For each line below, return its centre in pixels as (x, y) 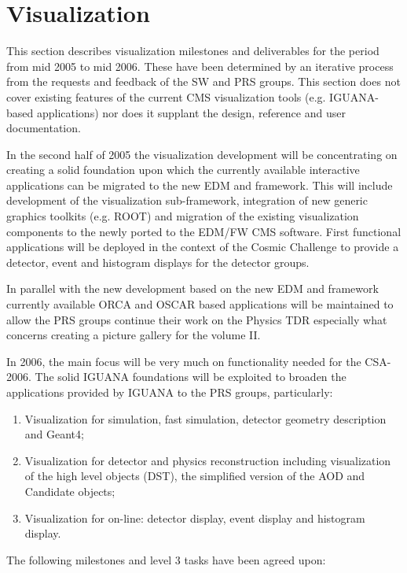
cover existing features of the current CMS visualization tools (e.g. (166, 96)
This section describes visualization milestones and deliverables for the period (193, 51)
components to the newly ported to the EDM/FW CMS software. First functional (204, 231)
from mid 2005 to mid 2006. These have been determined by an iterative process (200, 66)
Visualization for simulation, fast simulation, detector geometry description (205, 418)
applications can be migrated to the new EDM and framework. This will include (200, 185)
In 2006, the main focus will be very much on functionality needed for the (184, 361)
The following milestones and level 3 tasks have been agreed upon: (166, 559)
